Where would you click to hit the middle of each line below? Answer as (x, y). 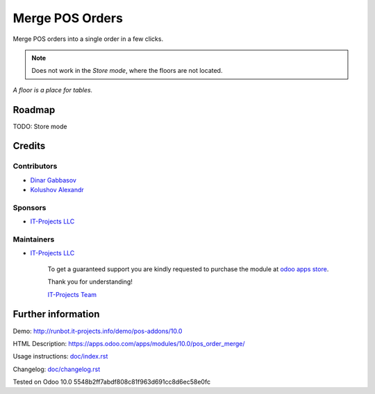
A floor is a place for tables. (53, 89)
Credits (29, 146)
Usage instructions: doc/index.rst (60, 357)
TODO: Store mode (40, 126)
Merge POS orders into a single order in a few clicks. (88, 39)
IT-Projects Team (72, 294)
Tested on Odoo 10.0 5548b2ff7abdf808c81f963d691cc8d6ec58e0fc (112, 382)
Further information (56, 315)
